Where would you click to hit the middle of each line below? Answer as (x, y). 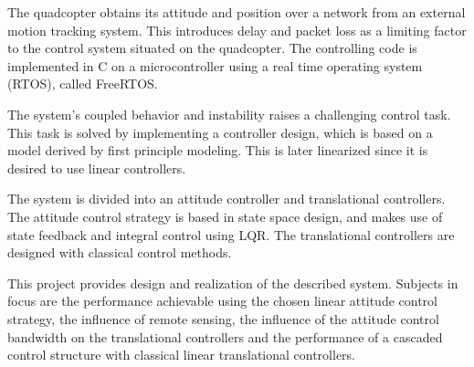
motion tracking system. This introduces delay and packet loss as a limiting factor (237, 30)
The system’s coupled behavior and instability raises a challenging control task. (229, 114)
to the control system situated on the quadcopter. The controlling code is (212, 48)
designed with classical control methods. (120, 252)
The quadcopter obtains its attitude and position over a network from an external (237, 12)
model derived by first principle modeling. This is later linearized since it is (218, 150)
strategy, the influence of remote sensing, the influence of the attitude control (223, 318)
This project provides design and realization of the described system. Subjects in (233, 283)
